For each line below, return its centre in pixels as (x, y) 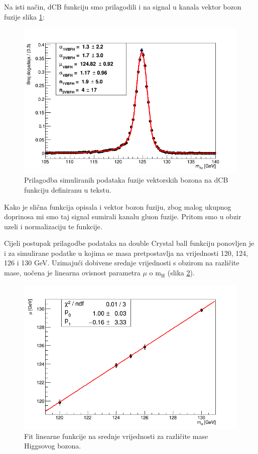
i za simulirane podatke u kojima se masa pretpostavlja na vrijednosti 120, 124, (126, 253)
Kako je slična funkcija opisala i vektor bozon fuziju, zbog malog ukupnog (118, 206)
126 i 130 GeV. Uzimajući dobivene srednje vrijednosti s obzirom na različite (122, 263)
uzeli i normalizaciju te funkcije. (53, 226)
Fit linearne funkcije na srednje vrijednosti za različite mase (116, 436)
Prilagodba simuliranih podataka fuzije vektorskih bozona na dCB (126, 180)
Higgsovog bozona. (53, 446)
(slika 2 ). (181, 273)
